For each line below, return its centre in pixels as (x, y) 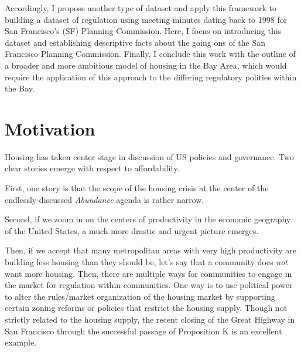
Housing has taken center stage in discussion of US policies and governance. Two (149, 156)
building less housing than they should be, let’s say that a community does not (146, 262)
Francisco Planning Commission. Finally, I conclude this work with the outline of (150, 54)
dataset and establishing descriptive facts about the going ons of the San (135, 42)
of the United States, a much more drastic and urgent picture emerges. (132, 230)
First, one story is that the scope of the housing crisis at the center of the (137, 188)
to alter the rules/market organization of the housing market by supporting (140, 296)
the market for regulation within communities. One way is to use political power (149, 285)
